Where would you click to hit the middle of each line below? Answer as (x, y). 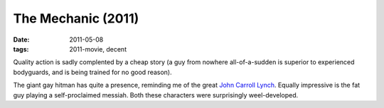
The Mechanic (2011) (76, 18)
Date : (21, 40)
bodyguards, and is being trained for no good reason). (92, 72)
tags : (21, 49)
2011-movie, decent (98, 49)
